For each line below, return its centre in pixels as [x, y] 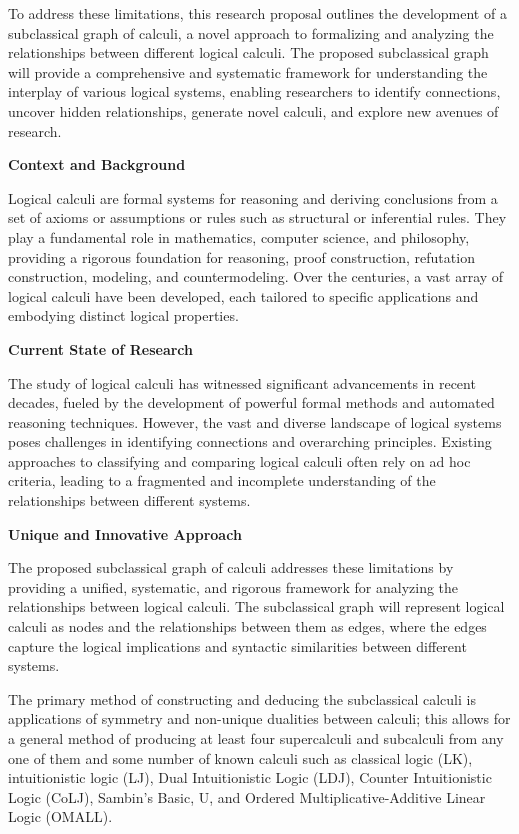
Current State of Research [101, 348]
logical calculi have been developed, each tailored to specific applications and [243, 295]
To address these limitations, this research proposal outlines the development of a [257, 13]
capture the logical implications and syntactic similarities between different [237, 645]
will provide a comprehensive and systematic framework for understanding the [248, 71]
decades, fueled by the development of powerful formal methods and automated [251, 402]
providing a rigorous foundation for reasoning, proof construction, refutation [241, 256]
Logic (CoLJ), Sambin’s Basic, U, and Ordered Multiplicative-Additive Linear [247, 796]
